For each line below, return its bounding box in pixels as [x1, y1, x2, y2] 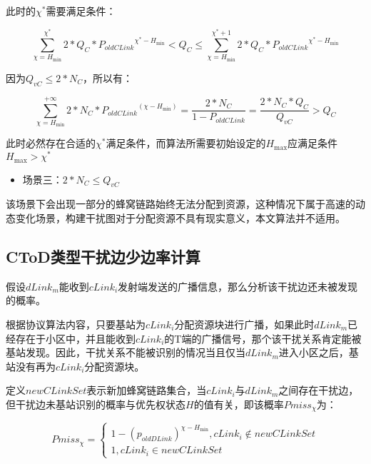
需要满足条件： [46, 4, 116, 18]
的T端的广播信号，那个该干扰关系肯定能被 [164, 331, 362, 346]
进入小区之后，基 [278, 345, 359, 360]
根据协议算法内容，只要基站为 [6, 316, 146, 331]
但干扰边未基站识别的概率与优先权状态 [6, 396, 185, 411]
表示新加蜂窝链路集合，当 [86, 383, 207, 398]
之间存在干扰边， [278, 383, 359, 398]
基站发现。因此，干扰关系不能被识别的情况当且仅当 [6, 345, 245, 360]
